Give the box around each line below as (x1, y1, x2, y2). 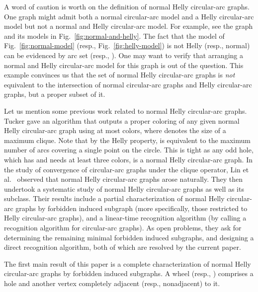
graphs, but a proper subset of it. (4, 89, 105, 99)
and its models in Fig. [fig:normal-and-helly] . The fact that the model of (4, 30, 225, 41)
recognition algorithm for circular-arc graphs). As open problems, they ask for (4, 222, 242, 233)
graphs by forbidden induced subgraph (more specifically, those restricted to (15, 203, 248, 213)
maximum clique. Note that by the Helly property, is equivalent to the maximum (4, 135, 251, 145)
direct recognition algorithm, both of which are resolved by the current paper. (4, 242, 241, 252)
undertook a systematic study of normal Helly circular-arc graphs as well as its (4, 183, 244, 194)
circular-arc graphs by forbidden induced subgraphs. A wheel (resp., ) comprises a (4, 268, 254, 279)
